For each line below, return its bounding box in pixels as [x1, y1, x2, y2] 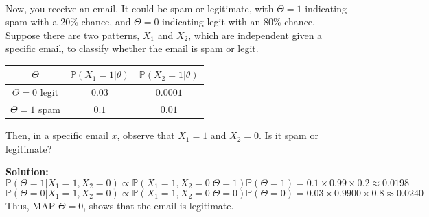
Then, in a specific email [5, 128, 108, 142]
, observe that [117, 128, 175, 142]
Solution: [5, 164, 49, 179]
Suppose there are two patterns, [5, 27, 140, 42]
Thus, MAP [5, 199, 56, 213]
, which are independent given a [188, 27, 323, 42]
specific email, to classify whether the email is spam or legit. [5, 41, 259, 55]
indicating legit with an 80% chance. [162, 14, 315, 29]
